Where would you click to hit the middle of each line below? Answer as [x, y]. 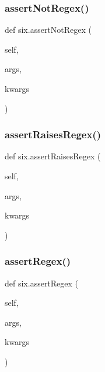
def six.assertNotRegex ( [48, 30]
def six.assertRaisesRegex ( [53, 156]
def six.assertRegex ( [42, 283]
